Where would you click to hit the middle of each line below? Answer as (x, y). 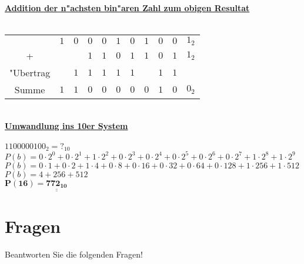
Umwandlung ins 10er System (66, 125)
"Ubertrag (30, 73)
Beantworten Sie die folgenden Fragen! (74, 254)
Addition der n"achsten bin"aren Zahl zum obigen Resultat (127, 8)
